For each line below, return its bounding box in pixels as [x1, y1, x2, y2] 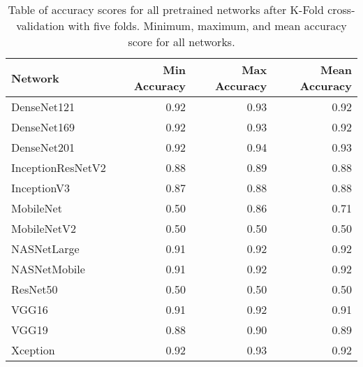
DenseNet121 [11, 99, 75, 115]
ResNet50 [11, 281, 58, 297]
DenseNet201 [11, 139, 75, 155]
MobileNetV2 [11, 220, 76, 236]
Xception [11, 342, 55, 358]
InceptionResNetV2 [11, 159, 106, 175]
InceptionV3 [11, 180, 71, 196]
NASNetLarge [11, 240, 80, 257]
